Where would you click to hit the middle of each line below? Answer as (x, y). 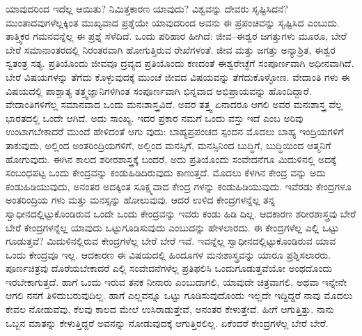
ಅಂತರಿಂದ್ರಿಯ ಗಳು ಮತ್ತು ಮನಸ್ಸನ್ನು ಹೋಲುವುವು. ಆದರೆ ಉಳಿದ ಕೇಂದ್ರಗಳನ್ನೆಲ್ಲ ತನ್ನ (141, 200)
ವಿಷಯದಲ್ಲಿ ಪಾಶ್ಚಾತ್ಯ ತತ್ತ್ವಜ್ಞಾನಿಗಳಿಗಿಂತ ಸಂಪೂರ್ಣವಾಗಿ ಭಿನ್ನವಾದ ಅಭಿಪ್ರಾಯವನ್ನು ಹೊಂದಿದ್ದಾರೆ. (159, 90)
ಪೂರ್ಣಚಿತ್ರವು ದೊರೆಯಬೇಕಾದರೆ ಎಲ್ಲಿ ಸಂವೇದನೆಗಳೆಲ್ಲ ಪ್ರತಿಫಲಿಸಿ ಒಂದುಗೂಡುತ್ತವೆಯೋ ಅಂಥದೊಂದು (169, 268)
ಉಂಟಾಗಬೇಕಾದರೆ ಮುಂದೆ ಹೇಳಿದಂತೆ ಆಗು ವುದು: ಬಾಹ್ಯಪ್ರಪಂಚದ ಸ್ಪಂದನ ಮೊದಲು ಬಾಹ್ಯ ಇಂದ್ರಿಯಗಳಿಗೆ (175, 131)
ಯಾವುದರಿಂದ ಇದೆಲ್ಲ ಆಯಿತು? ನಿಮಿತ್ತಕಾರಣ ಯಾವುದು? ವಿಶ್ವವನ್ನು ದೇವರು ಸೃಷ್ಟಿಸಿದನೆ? (147, 8)
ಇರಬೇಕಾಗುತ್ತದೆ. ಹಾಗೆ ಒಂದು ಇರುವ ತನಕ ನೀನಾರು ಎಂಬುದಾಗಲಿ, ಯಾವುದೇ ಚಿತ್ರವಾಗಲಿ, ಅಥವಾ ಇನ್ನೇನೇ (176, 281)
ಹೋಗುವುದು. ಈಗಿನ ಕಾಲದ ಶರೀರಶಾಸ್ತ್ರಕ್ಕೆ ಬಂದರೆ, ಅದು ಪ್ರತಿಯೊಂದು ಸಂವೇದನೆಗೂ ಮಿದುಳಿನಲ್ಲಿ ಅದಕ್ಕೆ (171, 159)
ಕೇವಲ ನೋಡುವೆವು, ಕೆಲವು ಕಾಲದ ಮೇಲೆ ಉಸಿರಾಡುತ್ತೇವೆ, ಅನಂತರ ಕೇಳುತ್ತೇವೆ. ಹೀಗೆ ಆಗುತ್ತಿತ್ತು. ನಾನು (170, 309)
